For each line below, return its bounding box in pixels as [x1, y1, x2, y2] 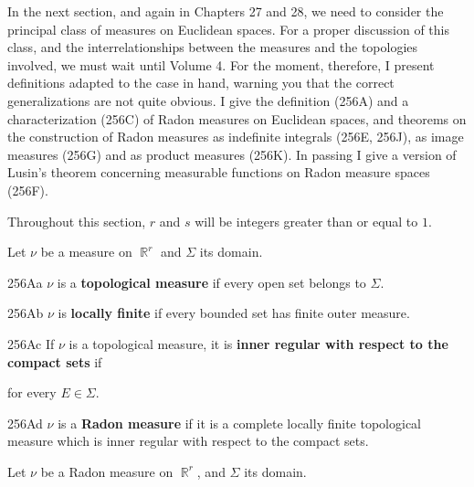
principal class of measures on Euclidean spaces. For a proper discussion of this [7, 19, 449, 38]
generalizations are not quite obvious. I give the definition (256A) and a [7, 90, 409, 110]
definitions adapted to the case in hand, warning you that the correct [7, 73, 395, 92]
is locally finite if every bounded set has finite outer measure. [58, 303, 410, 323]
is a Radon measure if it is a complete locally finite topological [58, 413, 422, 432]
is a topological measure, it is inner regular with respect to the [68, 333, 448, 353]
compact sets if [7, 352, 102, 371]
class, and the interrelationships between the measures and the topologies [7, 37, 418, 57]
